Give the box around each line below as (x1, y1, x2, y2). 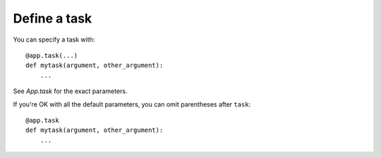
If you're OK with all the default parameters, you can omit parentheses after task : (13, 99, 251, 109)
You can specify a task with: (13, 35, 95, 44)
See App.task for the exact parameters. (13, 87, 128, 95)
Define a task (13, 11, 92, 26)
